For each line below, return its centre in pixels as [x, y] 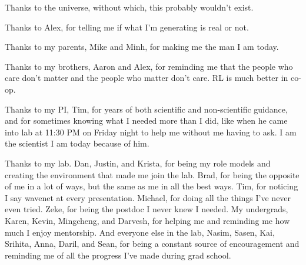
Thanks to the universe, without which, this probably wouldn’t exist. [129, 7]
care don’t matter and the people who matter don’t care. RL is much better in [147, 78]
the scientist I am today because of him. [77, 143]
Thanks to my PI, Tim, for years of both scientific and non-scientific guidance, [146, 109]
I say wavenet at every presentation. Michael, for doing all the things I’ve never [148, 197]
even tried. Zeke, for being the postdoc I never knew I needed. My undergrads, [147, 209]
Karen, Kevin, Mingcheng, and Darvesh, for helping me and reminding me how [147, 220]
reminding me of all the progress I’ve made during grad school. [118, 255]
